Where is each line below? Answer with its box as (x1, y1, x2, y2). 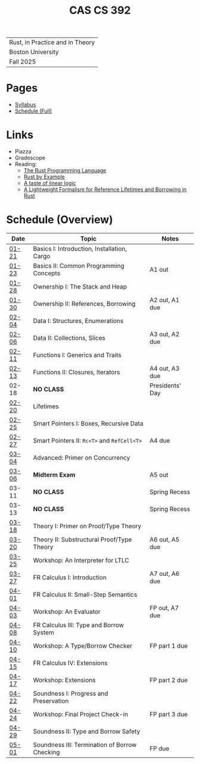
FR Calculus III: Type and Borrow (33, 621, 124, 629)
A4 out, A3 (149, 364, 180, 372)
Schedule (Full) (14, 108, 52, 115)
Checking (33, 748, 60, 756)
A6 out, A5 (149, 536, 180, 543)
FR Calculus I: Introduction (33, 574, 107, 581)
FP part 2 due (149, 676, 188, 684)
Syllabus (14, 101, 36, 108)
